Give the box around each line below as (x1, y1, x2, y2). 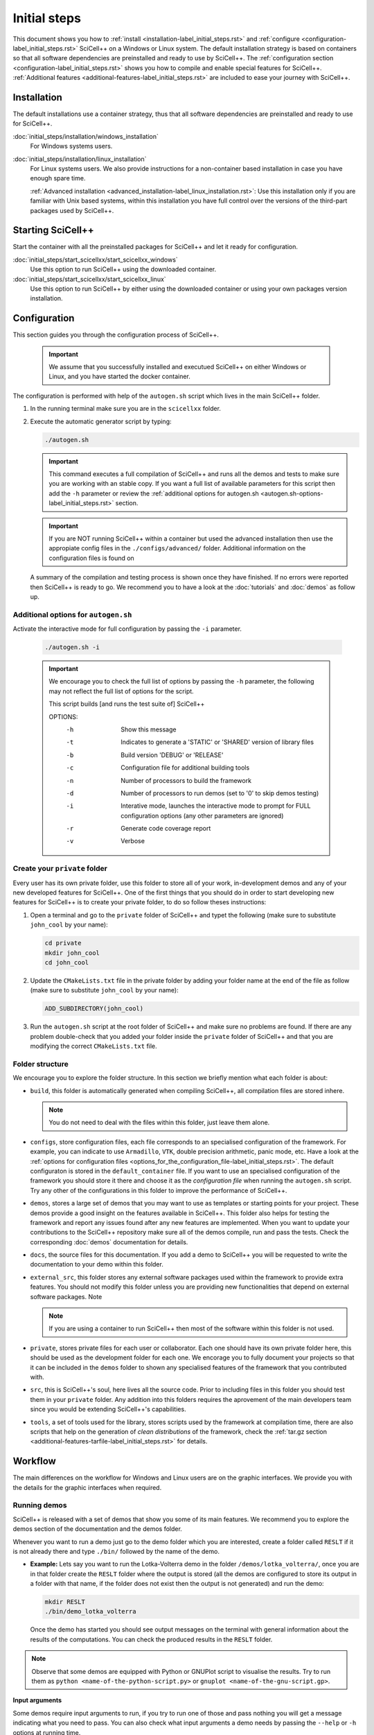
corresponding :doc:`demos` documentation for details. (30, 1237, 188, 1246)
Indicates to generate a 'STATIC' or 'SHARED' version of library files (121, 738, 314, 746)
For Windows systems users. (30, 142, 113, 151)
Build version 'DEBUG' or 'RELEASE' (121, 750, 224, 759)
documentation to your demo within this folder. (30, 1260, 164, 1269)
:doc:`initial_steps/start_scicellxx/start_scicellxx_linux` (12, 275, 166, 283)
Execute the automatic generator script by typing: (30, 417, 172, 425)
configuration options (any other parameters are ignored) (121, 811, 284, 820)
